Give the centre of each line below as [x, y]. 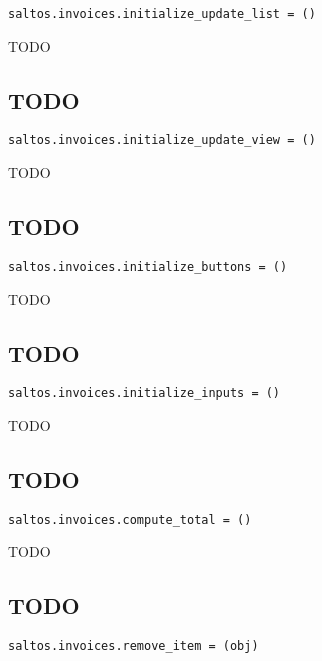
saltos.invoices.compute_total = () [130, 519]
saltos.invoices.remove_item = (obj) [133, 646]
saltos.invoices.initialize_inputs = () [144, 393]
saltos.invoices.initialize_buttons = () [148, 266]
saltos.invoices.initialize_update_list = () [162, 14]
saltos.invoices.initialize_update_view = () [162, 140]
